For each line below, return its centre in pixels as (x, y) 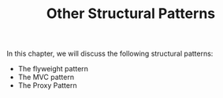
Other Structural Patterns (131, 14)
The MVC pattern (46, 77)
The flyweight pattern (53, 69)
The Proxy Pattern (47, 85)
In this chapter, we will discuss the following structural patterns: (110, 54)
